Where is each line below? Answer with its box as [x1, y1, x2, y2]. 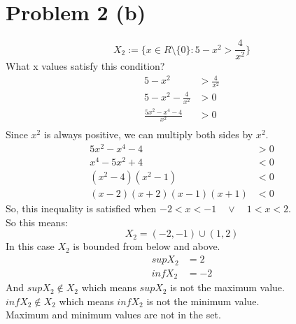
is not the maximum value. [170, 280, 285, 295]
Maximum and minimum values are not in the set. [6, 307, 221, 322]
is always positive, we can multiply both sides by [43, 127, 253, 142]
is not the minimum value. [146, 293, 260, 308]
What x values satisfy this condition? [6, 59, 165, 73]
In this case [6, 239, 55, 253]
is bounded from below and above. [73, 239, 220, 253]
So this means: [6, 214, 68, 229]
